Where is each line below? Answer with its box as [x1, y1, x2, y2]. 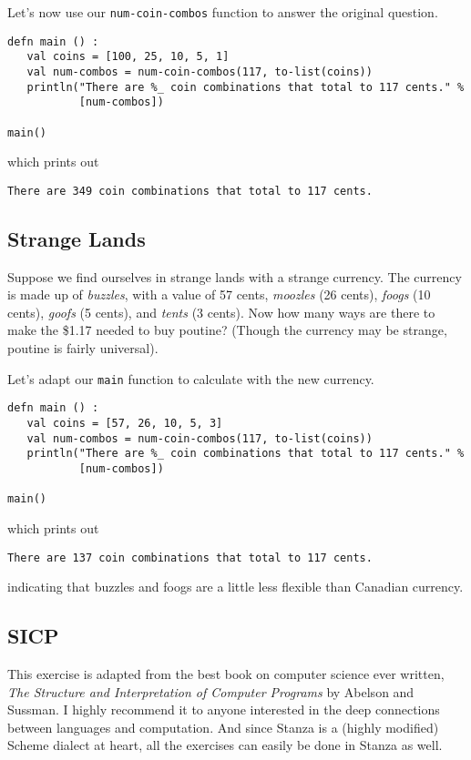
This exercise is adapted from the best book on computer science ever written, [7, 664, 445, 683]
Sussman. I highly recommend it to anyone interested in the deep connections [7, 700, 440, 719]
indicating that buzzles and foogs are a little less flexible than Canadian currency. [7, 577, 464, 596]
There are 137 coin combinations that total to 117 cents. [7, 551, 373, 564]
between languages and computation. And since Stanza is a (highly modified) [7, 717, 439, 736]
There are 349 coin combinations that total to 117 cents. [7, 184, 373, 198]
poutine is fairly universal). [7, 339, 159, 358]
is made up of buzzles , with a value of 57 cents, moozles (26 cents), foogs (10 [7, 285, 431, 304]
